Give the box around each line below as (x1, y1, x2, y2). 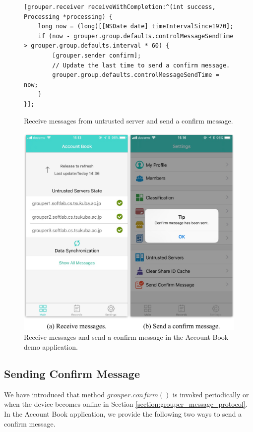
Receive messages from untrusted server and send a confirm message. (24, 115, 233, 125)
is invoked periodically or (173, 389, 249, 399)
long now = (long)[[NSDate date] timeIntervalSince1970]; (38, 23, 234, 30)
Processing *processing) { (24, 13, 113, 20)
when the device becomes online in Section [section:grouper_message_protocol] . (4, 399, 248, 409)
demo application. (24, 342, 78, 352)
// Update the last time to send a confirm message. (52, 62, 230, 69)
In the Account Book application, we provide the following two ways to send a (4, 409, 242, 419)
